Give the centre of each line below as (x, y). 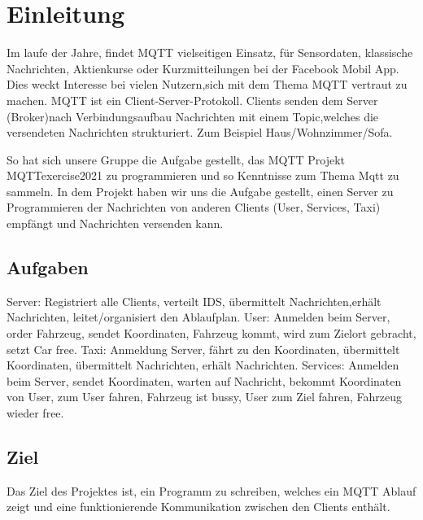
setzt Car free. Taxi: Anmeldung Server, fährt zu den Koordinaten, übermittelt (203, 349)
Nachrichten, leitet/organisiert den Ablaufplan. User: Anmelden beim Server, (198, 317)
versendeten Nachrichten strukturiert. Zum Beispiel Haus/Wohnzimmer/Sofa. (200, 132)
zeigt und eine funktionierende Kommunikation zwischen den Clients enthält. (198, 507)
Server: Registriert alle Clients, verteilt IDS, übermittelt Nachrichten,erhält (194, 301)
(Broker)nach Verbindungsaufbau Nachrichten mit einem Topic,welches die (193, 116)
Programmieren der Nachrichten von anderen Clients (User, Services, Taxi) (194, 207)
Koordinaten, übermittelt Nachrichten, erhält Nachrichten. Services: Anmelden (203, 365)
